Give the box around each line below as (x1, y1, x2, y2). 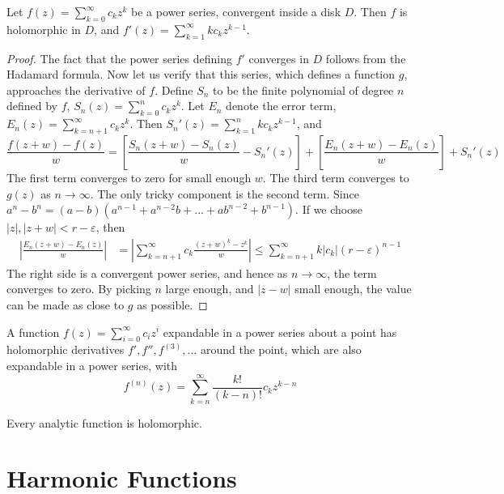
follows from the (325, 49, 406, 66)
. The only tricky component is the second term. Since (90, 185, 359, 202)
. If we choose (295, 201, 362, 218)
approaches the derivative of (6, 81, 146, 98)
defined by (6, 97, 58, 114)
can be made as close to (6, 296, 125, 313)
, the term (327, 264, 377, 281)
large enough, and (165, 280, 254, 297)
